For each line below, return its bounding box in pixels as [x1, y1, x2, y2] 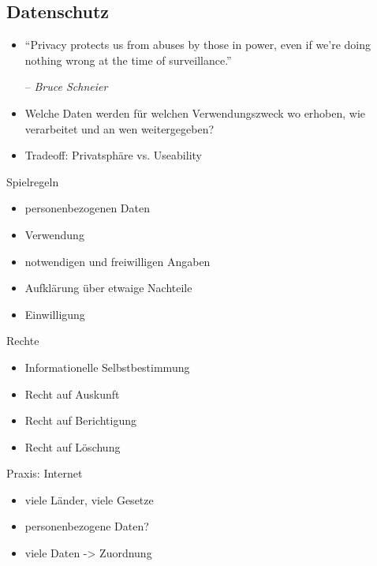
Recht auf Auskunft [24, 385, 120, 402]
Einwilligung [24, 305, 85, 322]
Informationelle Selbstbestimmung [24, 358, 190, 375]
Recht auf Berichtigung [24, 412, 137, 429]
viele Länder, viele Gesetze [24, 491, 154, 508]
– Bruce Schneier [24, 78, 108, 95]
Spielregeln [6, 173, 59, 189]
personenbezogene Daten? [24, 518, 149, 534]
